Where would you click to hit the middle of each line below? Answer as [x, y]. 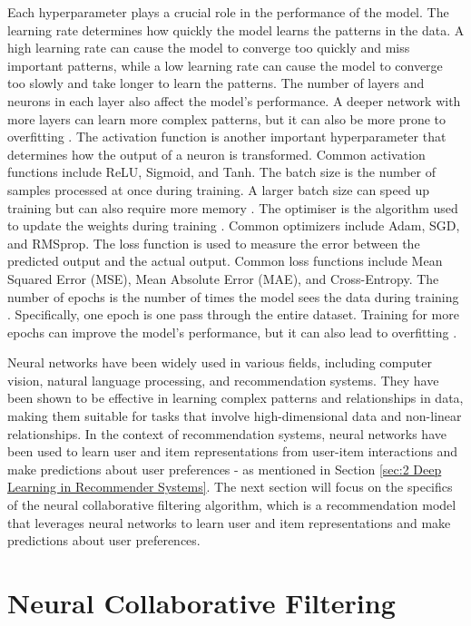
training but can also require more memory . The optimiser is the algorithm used [233, 207]
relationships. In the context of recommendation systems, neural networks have [227, 433]
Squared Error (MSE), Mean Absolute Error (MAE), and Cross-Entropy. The [223, 278]
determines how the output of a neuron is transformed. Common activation [216, 154]
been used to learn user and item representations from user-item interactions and [233, 451]
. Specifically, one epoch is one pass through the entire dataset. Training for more [233, 314]
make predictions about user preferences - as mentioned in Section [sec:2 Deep [225, 469]
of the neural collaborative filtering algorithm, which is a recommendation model [232, 505]
